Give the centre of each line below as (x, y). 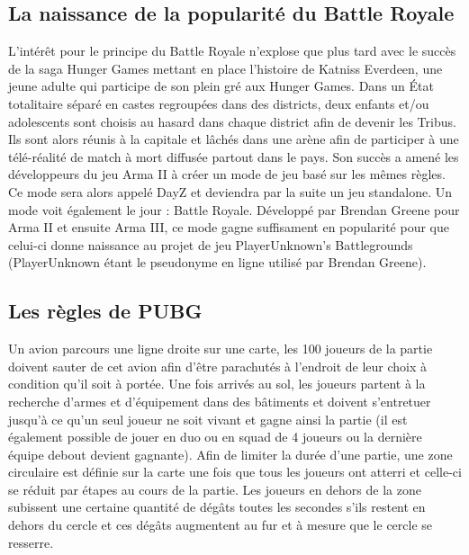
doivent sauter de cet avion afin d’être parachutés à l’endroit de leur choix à (218, 366)
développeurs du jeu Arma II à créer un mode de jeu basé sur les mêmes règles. (227, 174)
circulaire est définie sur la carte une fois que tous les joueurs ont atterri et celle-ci (235, 472)
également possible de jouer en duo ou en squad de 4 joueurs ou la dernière (215, 437)
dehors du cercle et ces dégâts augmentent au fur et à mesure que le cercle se (221, 525)
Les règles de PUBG (105, 311)
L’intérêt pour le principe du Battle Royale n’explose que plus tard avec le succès (232, 51)
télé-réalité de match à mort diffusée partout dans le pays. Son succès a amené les (234, 156)
